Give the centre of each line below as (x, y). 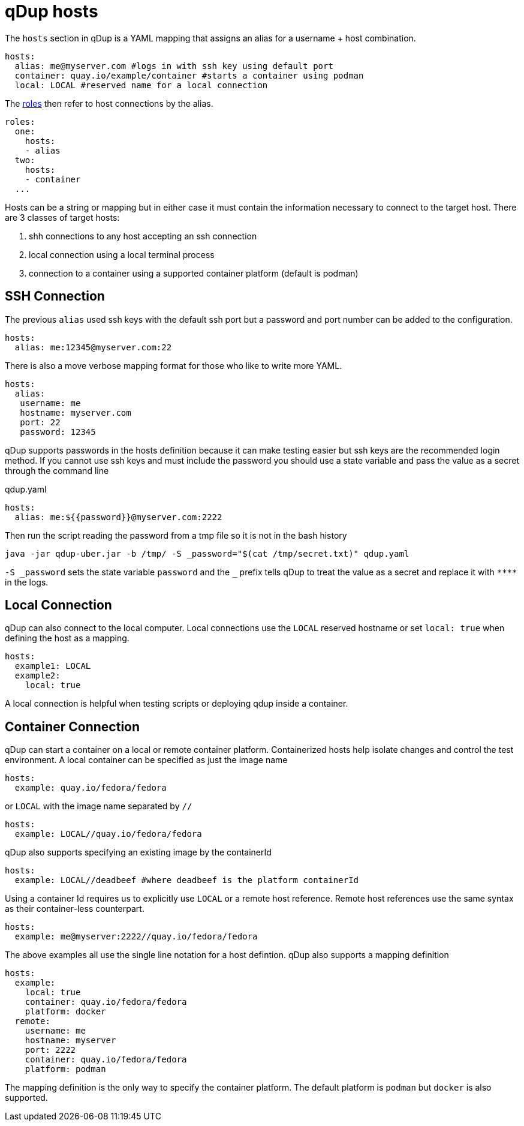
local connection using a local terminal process (122, 254)
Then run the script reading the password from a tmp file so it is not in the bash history (176, 535)
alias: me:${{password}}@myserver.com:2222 (118, 517)
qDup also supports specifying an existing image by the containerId (138, 852)
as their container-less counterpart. (75, 909)
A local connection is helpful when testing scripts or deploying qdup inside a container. (177, 704)
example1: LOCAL (53, 666)
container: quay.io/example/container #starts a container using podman (189, 75)
